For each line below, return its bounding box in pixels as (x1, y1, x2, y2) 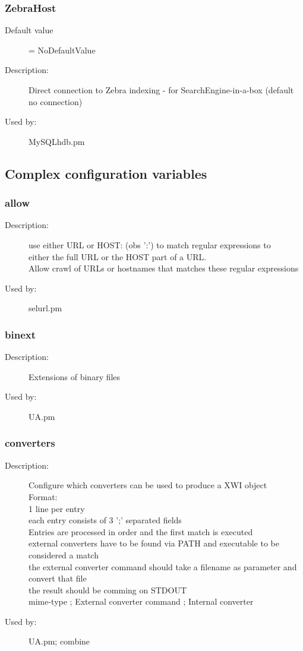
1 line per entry (29, 502, 85, 514)
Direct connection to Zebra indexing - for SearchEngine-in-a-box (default (29, 84, 294, 96)
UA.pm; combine (29, 635, 90, 647)
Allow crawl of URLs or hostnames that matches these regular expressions (29, 262, 299, 274)
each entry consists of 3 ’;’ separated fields (29, 514, 182, 526)
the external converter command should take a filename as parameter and (29, 560, 297, 573)
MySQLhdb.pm (29, 135, 85, 147)
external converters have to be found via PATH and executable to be (29, 537, 279, 549)
